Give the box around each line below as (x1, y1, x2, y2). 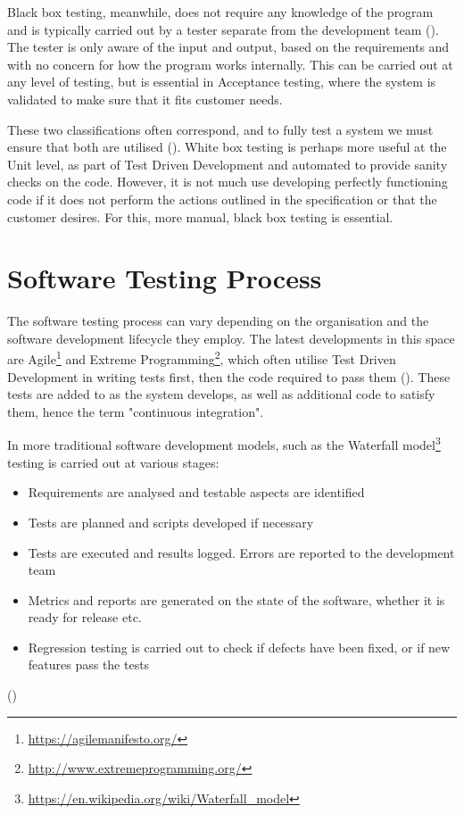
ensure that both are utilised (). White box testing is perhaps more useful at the (7, 137, 447, 156)
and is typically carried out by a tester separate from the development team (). (7, 20, 439, 38)
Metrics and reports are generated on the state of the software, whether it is (28, 590, 445, 609)
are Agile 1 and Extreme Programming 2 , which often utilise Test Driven (7, 347, 396, 369)
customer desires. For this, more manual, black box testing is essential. (7, 207, 394, 226)
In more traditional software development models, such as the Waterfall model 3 (7, 433, 441, 454)
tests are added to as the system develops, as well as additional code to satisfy (7, 385, 435, 403)
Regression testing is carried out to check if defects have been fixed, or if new (28, 637, 451, 656)
